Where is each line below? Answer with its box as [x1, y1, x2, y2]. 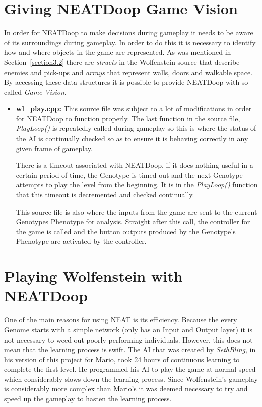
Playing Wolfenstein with [4, 265, 183, 286]
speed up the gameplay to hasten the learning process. [4, 393, 172, 404]
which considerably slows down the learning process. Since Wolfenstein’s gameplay [4, 373, 258, 384]
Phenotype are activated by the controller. [16, 236, 147, 246]
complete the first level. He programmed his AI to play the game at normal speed [4, 364, 256, 374]
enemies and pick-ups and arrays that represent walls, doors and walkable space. [4, 66, 253, 77]
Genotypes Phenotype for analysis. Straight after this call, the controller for [16, 216, 250, 227]
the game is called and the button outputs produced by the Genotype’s [16, 226, 236, 236]
